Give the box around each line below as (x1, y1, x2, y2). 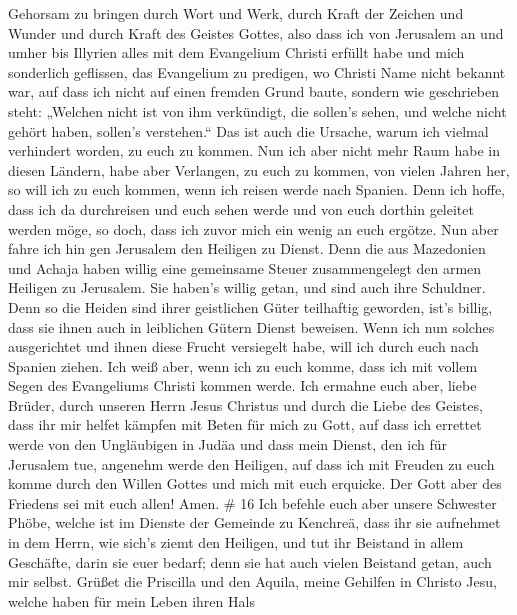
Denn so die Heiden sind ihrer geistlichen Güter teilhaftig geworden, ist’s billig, (8, 296, 493, 317)
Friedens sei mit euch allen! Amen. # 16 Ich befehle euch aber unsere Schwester (8, 492, 497, 513)
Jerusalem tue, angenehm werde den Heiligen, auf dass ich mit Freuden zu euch (8, 453, 495, 474)
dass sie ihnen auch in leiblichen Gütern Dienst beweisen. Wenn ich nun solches (8, 316, 495, 337)
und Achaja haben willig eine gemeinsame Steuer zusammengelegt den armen (8, 257, 482, 278)
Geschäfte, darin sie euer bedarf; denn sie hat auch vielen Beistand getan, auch (8, 551, 492, 572)
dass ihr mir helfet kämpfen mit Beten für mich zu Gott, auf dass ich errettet (8, 414, 482, 435)
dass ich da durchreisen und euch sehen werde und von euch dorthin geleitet (8, 198, 474, 219)
